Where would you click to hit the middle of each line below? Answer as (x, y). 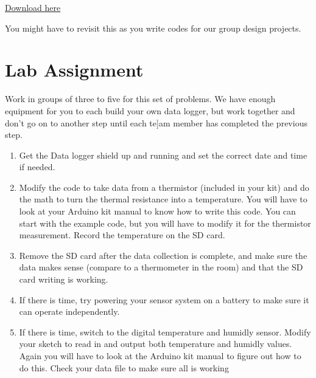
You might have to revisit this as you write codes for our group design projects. (153, 28)
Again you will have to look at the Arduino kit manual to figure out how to (160, 356)
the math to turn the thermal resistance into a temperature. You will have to (163, 199)
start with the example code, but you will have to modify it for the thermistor (165, 223)
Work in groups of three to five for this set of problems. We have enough (140, 99)
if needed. (37, 167)
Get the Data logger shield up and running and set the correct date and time (163, 155)
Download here (33, 7)
